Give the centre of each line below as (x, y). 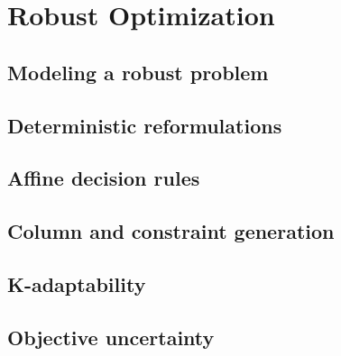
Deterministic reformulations (145, 125)
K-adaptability (77, 283)
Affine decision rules (104, 178)
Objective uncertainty (111, 337)
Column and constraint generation (171, 231)
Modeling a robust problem (138, 72)
